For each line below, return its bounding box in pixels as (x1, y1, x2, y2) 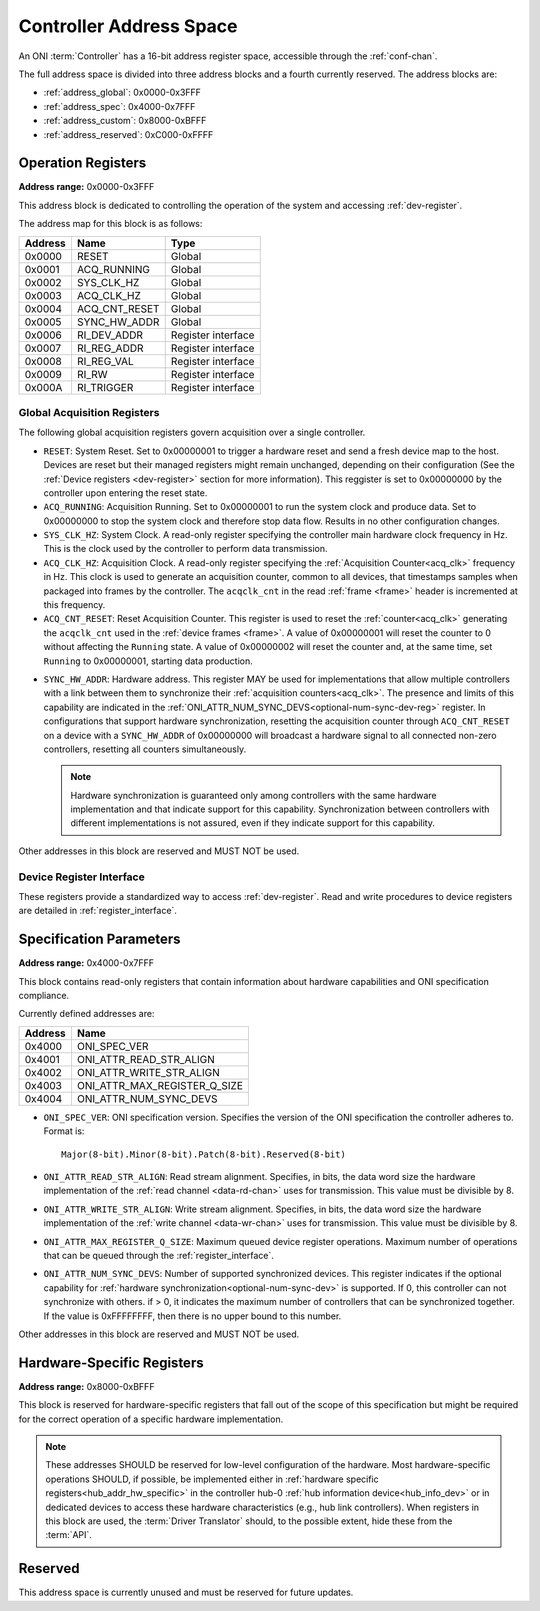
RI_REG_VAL (76, 354, 134, 368)
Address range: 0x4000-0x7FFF (18, 957, 155, 969)
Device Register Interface (18, 870, 145, 884)
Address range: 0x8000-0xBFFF (18, 1380, 155, 1392)
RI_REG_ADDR (76, 341, 144, 355)
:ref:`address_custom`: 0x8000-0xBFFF (43, 115, 207, 127)
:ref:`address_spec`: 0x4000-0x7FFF (43, 100, 196, 112)
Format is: (43, 1125, 85, 1137)
